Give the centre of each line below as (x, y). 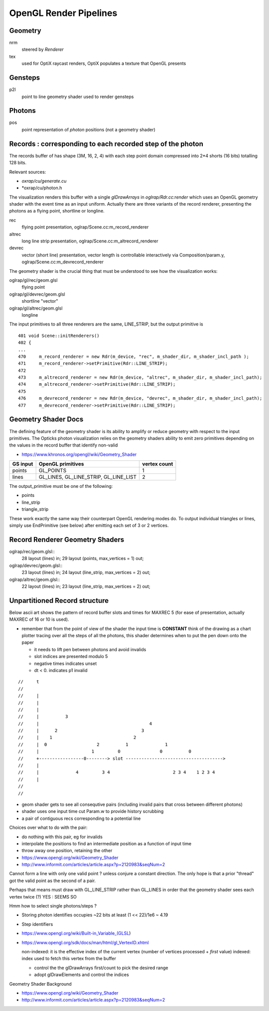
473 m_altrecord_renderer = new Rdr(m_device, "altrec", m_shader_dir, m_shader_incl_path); (140, 378)
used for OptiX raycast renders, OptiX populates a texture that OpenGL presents (104, 63)
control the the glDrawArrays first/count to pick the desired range (101, 968)
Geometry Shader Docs (46, 419)
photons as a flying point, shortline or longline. (57, 211)
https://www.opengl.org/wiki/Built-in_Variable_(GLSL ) (76, 933)
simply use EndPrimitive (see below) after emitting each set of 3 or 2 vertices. (89, 526)
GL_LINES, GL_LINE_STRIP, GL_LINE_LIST (88, 477)
